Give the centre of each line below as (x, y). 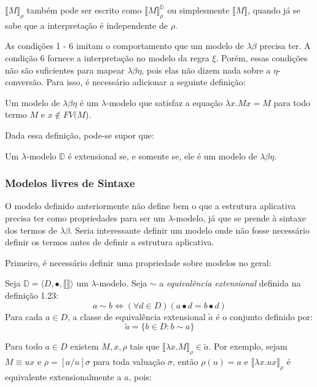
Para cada (24, 316)
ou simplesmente (198, 10)
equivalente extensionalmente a (63, 376)
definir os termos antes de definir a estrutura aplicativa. (110, 242)
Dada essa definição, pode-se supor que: (80, 135)
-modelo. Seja (122, 283)
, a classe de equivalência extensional (137, 316)
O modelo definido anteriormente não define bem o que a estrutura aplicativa (151, 206)
